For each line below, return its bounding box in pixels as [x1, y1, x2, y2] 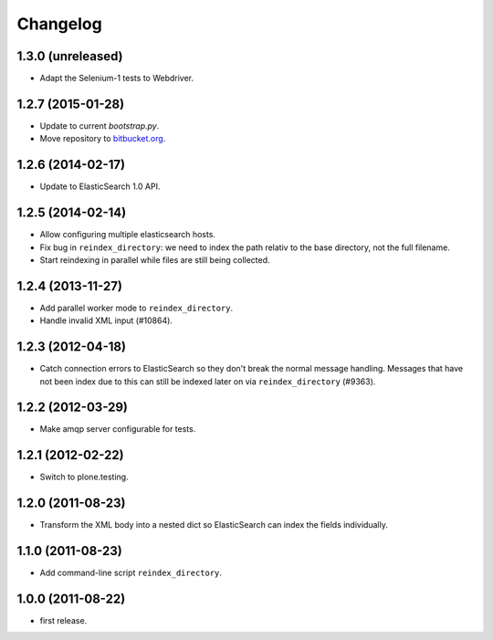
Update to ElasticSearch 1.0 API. [39, 181, 161, 192]
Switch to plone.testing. [39, 471, 129, 483]
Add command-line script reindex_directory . [39, 567, 223, 579]
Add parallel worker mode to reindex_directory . [39, 302, 233, 313]
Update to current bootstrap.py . [39, 120, 160, 131]
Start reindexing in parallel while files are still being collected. [39, 254, 270, 265]
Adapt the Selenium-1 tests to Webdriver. [39, 73, 194, 84]
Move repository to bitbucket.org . [39, 133, 166, 144]
